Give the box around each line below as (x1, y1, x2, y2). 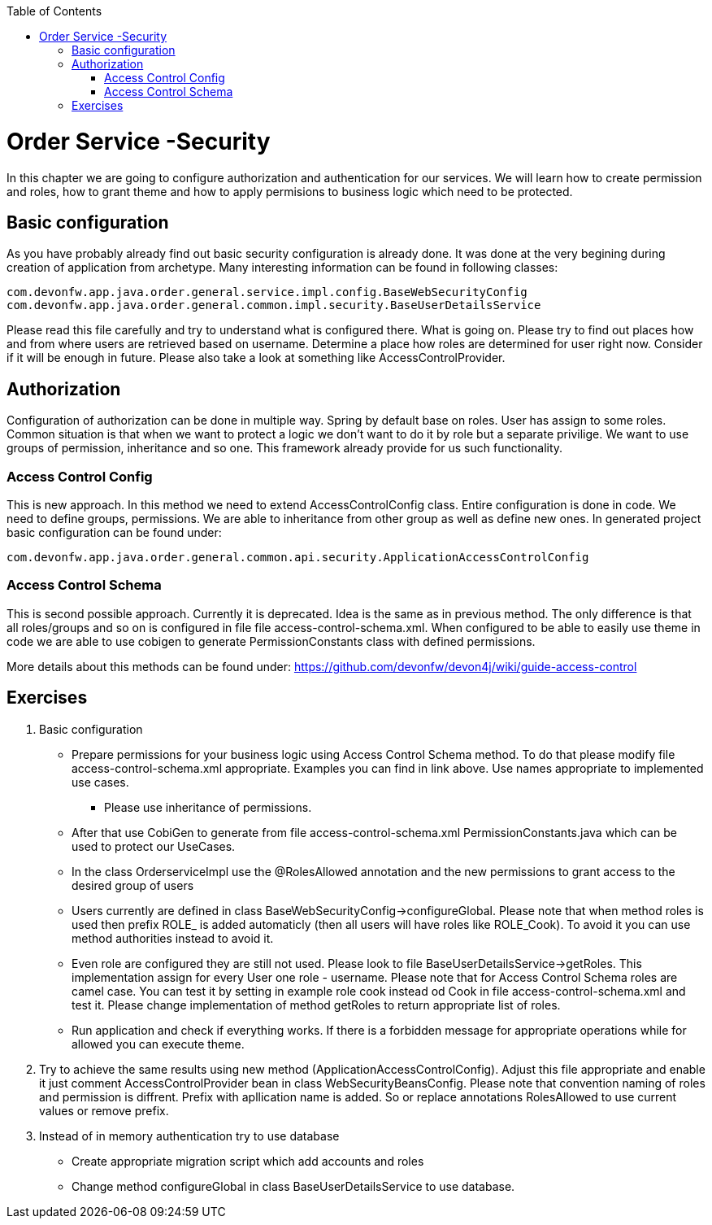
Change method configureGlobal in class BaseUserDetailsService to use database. (72, 1179, 515, 1193)
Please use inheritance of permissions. (104, 800, 312, 814)
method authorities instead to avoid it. (72, 931, 274, 945)
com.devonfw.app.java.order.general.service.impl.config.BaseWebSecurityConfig (7, 286, 527, 299)
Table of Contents (7, 4, 102, 18)
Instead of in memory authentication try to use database (39, 1128, 340, 1143)
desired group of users (72, 878, 194, 892)
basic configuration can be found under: (7, 525, 222, 539)
